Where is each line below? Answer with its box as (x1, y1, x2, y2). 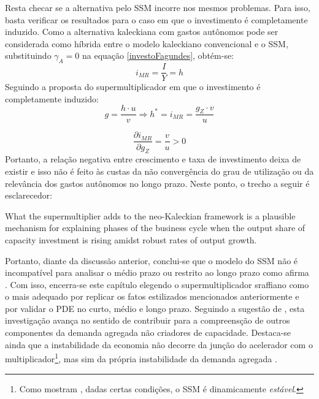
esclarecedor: (5, 189, 53, 202)
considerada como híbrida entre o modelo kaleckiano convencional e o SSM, (5, 37, 288, 50)
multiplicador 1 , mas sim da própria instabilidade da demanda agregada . (5, 351, 277, 365)
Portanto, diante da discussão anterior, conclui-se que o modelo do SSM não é (5, 254, 298, 267)
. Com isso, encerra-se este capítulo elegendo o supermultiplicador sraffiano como (5, 278, 309, 291)
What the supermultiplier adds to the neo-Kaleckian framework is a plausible (5, 209, 296, 222)
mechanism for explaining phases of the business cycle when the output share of (5, 221, 306, 234)
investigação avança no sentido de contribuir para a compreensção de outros (5, 314, 290, 327)
